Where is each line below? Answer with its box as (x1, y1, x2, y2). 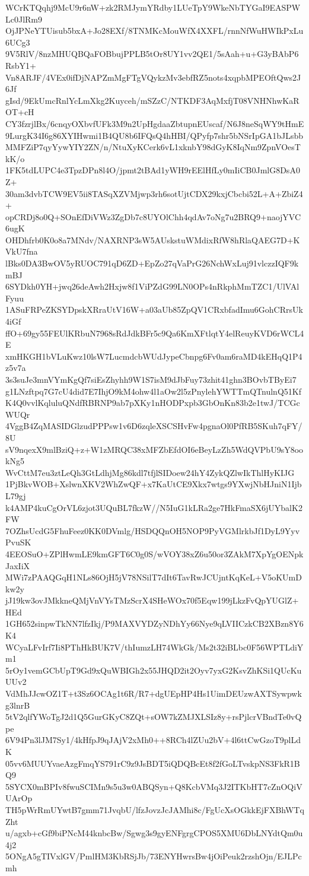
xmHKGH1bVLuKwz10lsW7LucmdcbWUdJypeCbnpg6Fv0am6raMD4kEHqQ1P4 (5, 350, 302, 362)
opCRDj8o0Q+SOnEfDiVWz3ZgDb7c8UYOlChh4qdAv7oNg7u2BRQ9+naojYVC (5, 210, 301, 223)
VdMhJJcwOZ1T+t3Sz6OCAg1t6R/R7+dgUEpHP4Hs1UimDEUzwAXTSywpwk (5, 687, 302, 700)
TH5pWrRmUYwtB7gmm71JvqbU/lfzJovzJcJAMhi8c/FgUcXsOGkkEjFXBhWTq (5, 803, 304, 815)
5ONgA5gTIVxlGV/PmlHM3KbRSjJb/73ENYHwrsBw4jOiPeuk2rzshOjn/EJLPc (5, 850, 302, 862)
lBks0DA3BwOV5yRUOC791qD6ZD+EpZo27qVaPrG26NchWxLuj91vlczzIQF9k (5, 257, 299, 269)
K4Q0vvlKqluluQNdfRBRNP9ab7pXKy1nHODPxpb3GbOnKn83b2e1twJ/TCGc (5, 396, 300, 409)
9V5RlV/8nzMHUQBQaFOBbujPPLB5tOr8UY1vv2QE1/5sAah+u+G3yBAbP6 (5, 47, 299, 60)
